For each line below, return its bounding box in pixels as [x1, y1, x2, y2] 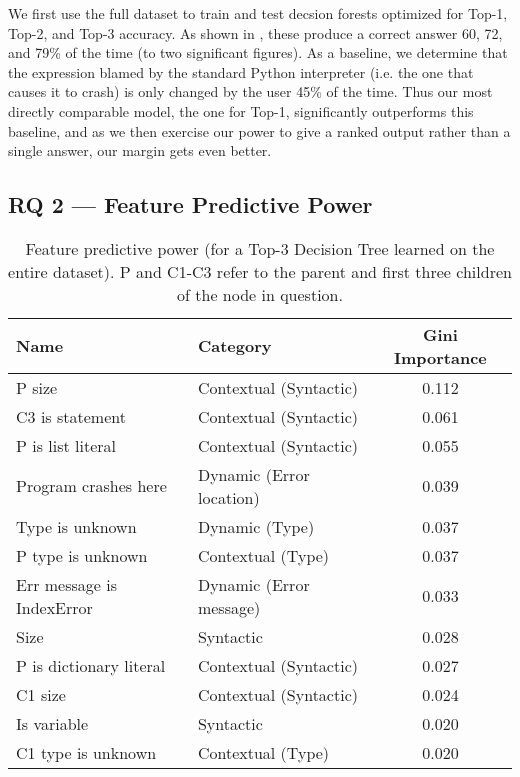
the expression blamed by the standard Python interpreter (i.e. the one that [8, 61, 474, 82]
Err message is [16, 572, 117, 596]
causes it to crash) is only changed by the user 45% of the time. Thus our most [8, 81, 493, 102]
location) [197, 485, 260, 509]
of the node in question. [177, 282, 343, 306]
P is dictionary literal [16, 653, 166, 677]
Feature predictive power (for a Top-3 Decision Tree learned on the [25, 236, 495, 260]
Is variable [16, 711, 89, 735]
